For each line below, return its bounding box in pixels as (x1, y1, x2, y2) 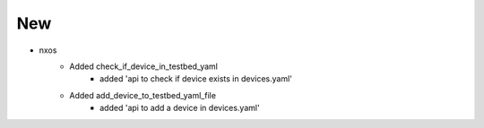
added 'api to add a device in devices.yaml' (99, 103, 260, 114)
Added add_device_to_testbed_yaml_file (69, 90, 217, 100)
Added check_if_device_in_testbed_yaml (69, 61, 219, 72)
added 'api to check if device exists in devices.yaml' (99, 73, 293, 84)
